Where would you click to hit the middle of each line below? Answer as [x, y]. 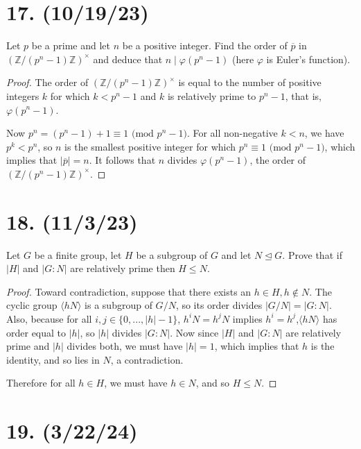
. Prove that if [312, 254]
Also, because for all [49, 318]
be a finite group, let [78, 254]
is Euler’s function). [308, 59]
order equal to [36, 332]
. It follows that [122, 160]
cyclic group [32, 305]
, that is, [303, 95]
